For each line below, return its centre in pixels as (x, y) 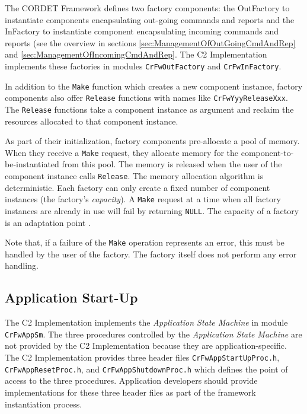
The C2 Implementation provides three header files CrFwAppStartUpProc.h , (142, 357)
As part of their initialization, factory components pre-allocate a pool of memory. (152, 141)
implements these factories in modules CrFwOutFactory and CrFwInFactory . (143, 66)
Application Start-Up (71, 297)
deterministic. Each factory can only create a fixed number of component (137, 187)
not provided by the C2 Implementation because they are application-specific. (146, 345)
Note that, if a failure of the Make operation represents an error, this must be (145, 242)
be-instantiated (32, 164)
